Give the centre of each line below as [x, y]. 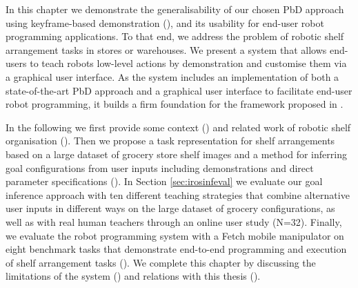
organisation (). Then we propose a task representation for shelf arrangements [170, 141]
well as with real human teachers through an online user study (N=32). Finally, [174, 221]
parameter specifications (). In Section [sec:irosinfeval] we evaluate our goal [164, 181]
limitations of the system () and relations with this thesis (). [133, 276]
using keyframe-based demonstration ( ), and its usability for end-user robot [165, 22]
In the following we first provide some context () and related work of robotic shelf [178, 127]
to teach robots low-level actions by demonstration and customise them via [188, 63]
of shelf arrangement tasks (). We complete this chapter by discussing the [161, 262]
